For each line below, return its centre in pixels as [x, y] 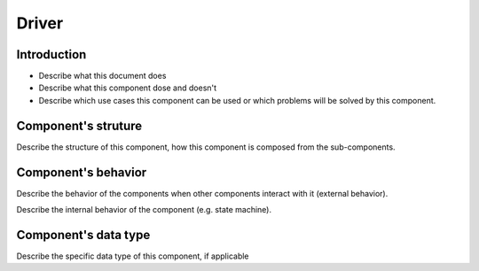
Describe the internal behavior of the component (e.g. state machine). [144, 210]
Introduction [51, 54]
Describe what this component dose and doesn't [128, 88]
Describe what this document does [102, 76]
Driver [40, 23]
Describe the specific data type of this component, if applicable [133, 256]
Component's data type [83, 235]
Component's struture [79, 125]
